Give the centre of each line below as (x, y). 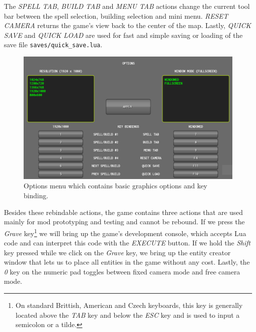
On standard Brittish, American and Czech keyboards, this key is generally (129, 305)
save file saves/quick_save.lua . (53, 45)
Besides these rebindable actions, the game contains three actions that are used (124, 212)
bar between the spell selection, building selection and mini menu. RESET (116, 15)
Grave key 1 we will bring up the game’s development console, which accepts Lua (125, 232)
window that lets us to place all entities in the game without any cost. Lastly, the (127, 262)
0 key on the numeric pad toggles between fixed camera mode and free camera (122, 271)
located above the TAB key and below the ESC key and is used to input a (128, 315)
